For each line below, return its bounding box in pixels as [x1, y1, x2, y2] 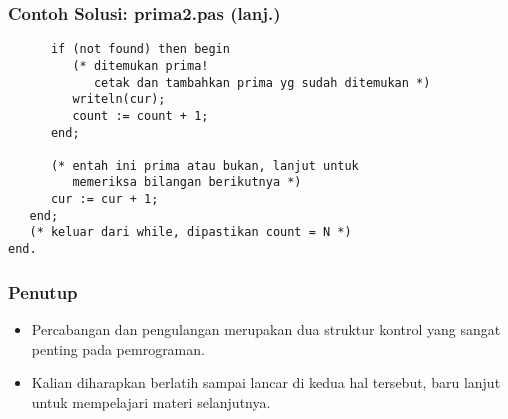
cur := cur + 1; [50, 192, 159, 207]
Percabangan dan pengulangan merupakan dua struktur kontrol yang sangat [31, 318, 501, 339]
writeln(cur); [72, 92, 166, 107]
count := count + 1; [72, 108, 209, 123]
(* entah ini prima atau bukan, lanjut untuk [50, 158, 359, 173]
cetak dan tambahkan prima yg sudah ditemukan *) [93, 75, 431, 90]
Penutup [8, 279, 78, 304]
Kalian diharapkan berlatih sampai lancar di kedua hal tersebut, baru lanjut [31, 372, 501, 393]
